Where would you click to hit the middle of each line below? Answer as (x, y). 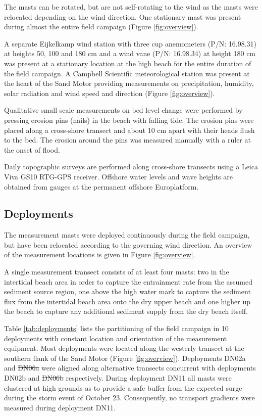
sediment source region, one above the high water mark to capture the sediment (127, 291)
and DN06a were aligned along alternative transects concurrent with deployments (130, 368)
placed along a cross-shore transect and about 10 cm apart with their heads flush (129, 130)
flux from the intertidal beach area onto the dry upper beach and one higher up (127, 301)
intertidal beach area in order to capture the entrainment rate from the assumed (128, 281)
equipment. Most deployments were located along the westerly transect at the (124, 348)
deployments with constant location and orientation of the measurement (116, 338)
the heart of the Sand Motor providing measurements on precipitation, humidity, (129, 83)
